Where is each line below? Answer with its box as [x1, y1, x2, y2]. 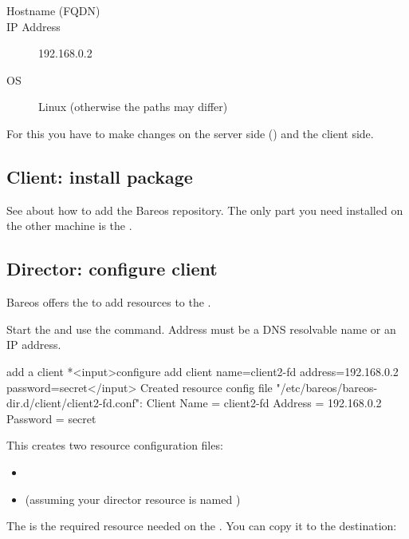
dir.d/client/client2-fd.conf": [6, 394, 143, 411]
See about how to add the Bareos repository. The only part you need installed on [6, 201, 403, 218]
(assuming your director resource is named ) [25, 490, 241, 507]
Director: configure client [6, 256, 218, 281]
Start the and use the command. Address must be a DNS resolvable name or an [6, 320, 396, 337]
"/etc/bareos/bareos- [276, 378, 378, 395]
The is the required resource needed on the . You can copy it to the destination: [6, 517, 397, 534]
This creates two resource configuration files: [6, 437, 223, 454]
